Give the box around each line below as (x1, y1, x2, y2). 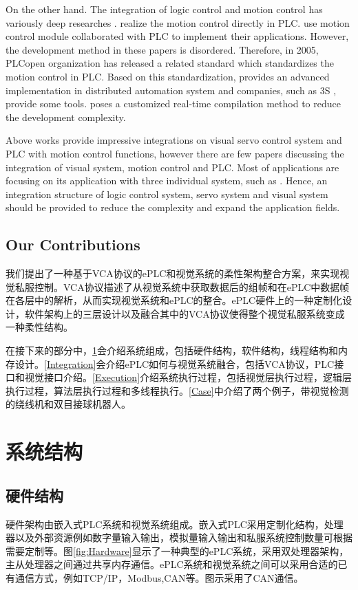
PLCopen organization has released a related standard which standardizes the (6, 56, 334, 70)
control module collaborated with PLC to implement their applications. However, (6, 29, 349, 43)
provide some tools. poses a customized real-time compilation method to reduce (6, 96, 341, 111)
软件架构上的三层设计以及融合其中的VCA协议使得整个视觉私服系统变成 (24, 306, 345, 320)
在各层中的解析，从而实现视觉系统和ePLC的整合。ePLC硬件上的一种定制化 (6, 293, 343, 307)
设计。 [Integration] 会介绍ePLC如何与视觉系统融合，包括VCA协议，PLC (14, 356, 335, 371)
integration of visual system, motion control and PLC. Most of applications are (6, 160, 339, 174)
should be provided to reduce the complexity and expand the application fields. (6, 200, 340, 215)
